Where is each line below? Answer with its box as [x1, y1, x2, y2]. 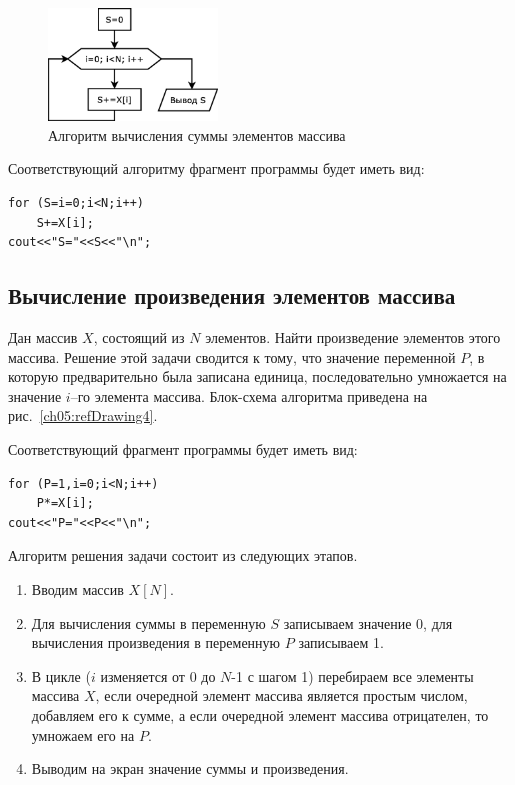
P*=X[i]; [36, 496, 94, 511]
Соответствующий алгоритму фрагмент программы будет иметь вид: [8, 158, 425, 179]
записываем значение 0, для [283, 612, 453, 633]
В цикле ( [31, 665, 91, 686]
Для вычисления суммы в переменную [31, 612, 266, 633]
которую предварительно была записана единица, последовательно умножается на [8, 366, 507, 387]
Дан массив [8, 327, 78, 348]
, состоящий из [93, 327, 185, 348]
